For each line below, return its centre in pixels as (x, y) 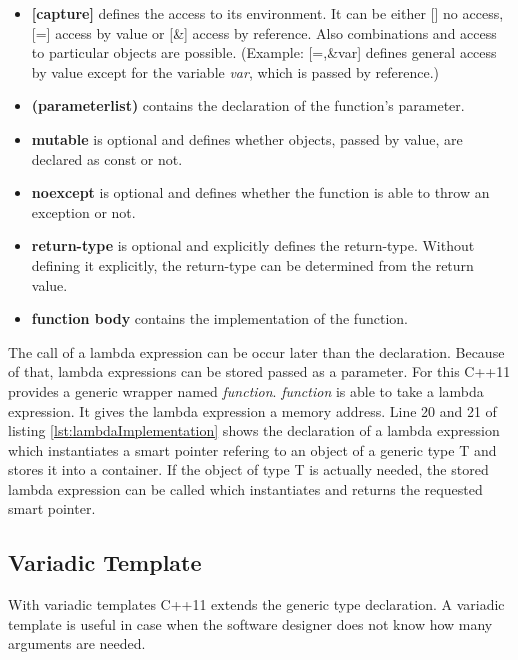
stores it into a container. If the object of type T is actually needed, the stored (248, 469)
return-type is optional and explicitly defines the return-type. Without (253, 245)
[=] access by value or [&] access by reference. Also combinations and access (264, 32)
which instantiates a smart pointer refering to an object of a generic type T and (252, 449)
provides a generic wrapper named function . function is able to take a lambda (246, 390)
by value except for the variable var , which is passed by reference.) (235, 71)
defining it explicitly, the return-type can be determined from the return (252, 264)
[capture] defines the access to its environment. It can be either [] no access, (267, 13)
